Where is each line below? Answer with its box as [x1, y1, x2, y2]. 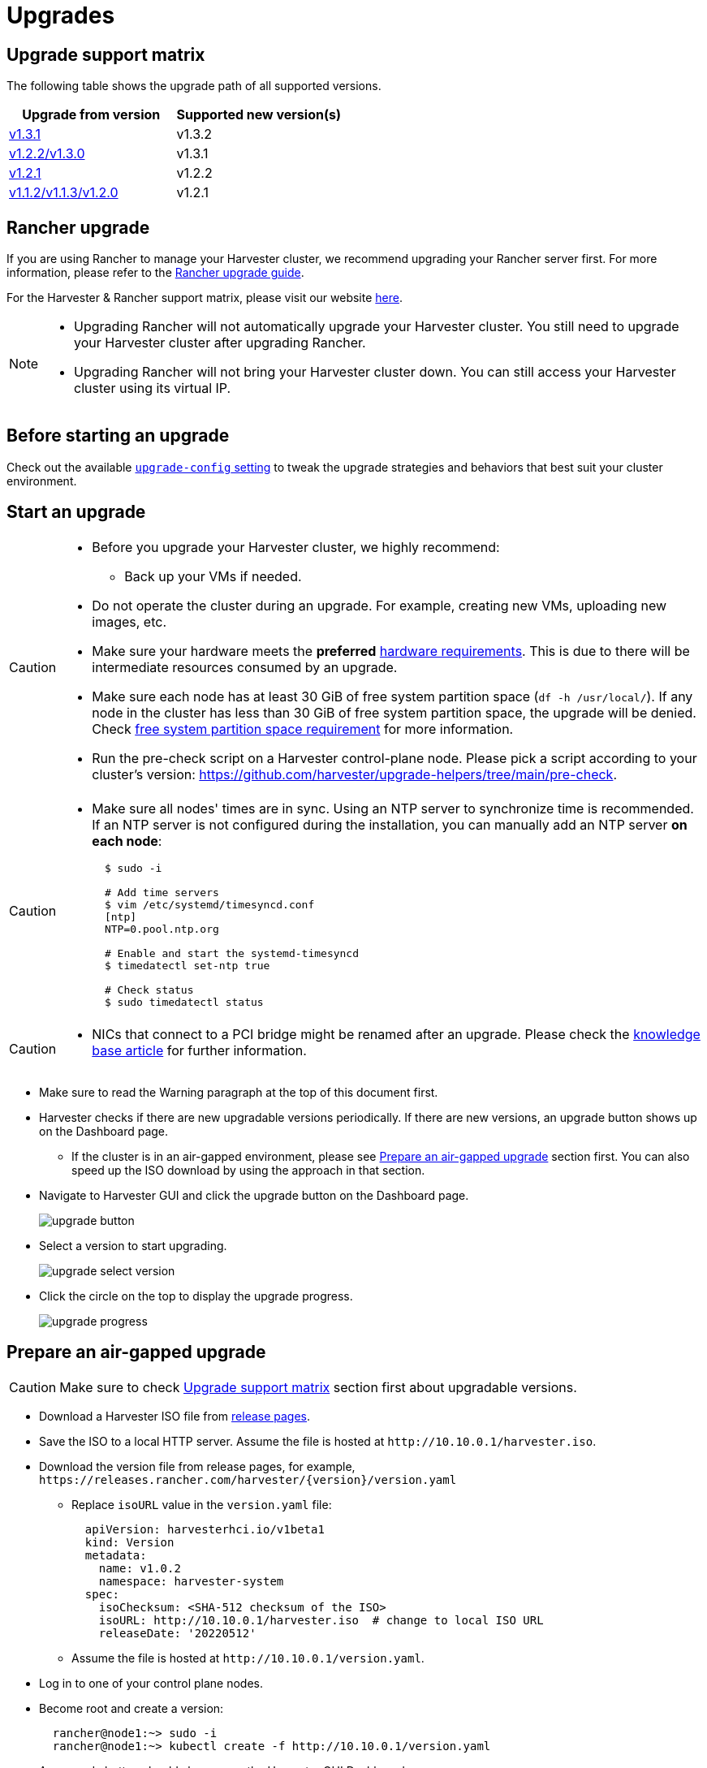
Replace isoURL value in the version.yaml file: [71, 1497, 332, 1511]
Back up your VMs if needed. [124, 567, 302, 584]
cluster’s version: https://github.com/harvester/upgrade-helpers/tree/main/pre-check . [92, 765, 617, 783]
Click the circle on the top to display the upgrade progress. [39, 1288, 353, 1303]
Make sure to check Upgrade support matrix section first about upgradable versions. [59, 1378, 577, 1395]
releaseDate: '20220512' [98, 1626, 257, 1640]
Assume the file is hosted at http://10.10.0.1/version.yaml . [71, 1650, 425, 1665]
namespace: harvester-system [98, 1574, 284, 1588]
